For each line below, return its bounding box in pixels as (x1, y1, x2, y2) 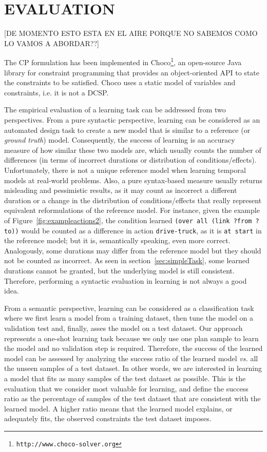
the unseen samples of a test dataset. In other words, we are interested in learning (4, 363, 262, 374)
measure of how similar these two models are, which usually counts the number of (4, 144, 261, 155)
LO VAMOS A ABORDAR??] (4, 37, 99, 48)
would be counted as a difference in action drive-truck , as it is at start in (21, 225, 262, 235)
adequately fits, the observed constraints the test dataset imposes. (4, 413, 212, 424)
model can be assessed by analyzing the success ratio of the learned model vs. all (4, 352, 258, 363)
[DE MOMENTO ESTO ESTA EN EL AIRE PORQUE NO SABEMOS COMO (4, 28, 258, 38)
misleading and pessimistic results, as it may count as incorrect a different (4, 185, 237, 195)
